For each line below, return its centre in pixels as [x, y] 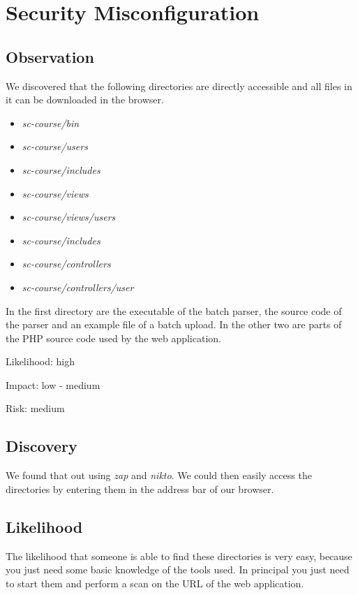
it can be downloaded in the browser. [85, 100]
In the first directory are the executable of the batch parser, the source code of [174, 310]
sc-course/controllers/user [78, 287]
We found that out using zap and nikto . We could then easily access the [159, 475]
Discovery [42, 446]
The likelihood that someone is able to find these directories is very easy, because [179, 556]
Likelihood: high [40, 361]
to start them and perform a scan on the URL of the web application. [155, 583]
